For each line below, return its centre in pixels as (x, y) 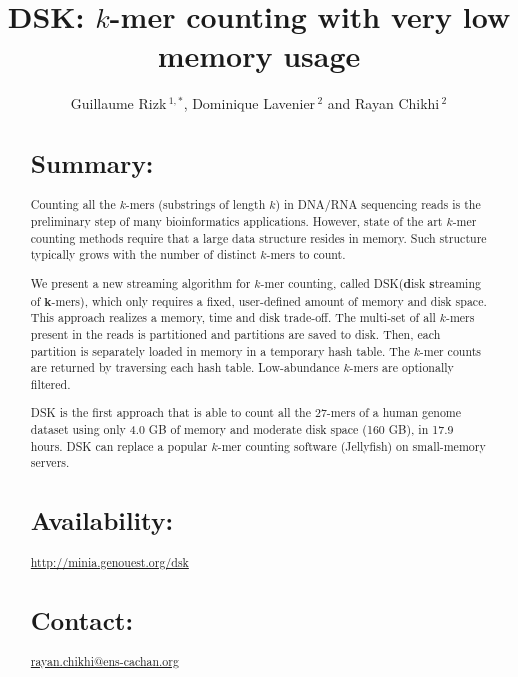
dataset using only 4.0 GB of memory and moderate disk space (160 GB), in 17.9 (242, 429)
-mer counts (450, 350)
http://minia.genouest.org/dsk (109, 561)
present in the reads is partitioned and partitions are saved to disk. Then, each (235, 333)
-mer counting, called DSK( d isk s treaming (370, 283)
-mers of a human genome (394, 412)
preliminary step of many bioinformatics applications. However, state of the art (236, 221)
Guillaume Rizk (118, 103)
